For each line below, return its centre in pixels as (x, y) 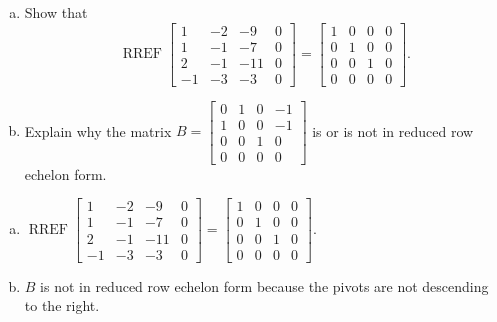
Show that (56, 12)
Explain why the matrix (98, 130)
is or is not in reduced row (393, 130)
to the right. (62, 305)
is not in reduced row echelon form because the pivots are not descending (264, 285)
